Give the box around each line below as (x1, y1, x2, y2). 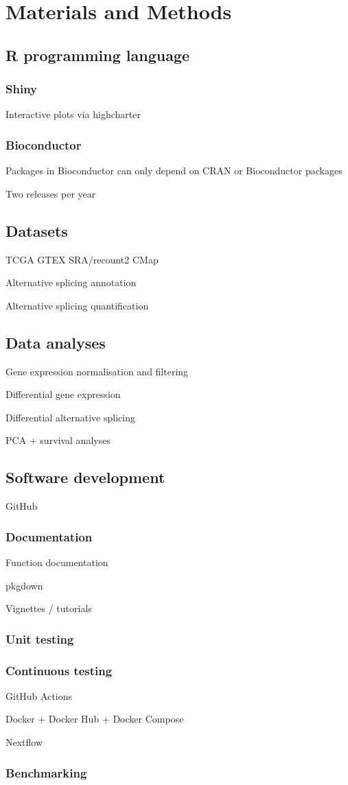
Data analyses (5, 331, 106, 353)
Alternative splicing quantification (5, 298, 149, 312)
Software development (5, 467, 165, 488)
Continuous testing (5, 661, 113, 679)
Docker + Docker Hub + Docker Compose (5, 712, 184, 726)
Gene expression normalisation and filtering (5, 364, 189, 378)
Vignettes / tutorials (5, 601, 92, 616)
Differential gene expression (5, 387, 121, 401)
